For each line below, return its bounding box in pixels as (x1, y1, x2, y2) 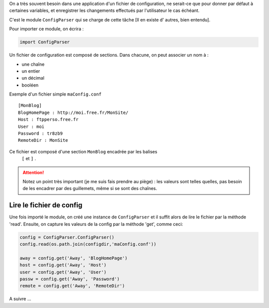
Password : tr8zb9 (18, 131, 63, 136)
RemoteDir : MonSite (18, 137, 68, 143)
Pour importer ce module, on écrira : (9, 26, 84, 32)
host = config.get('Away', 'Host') (19, 262, 107, 268)
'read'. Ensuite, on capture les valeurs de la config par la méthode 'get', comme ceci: (9, 221, 183, 227)
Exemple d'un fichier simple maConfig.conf (9, 91, 102, 97)
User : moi (18, 123, 45, 129)
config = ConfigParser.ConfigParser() (19, 234, 115, 240)
